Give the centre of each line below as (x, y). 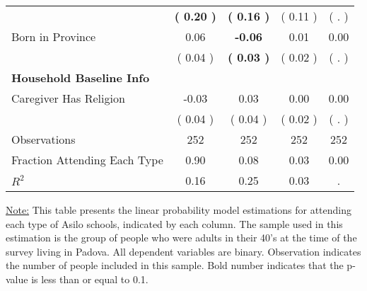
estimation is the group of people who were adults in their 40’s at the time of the (181, 238)
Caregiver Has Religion (68, 98)
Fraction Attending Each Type (87, 160)
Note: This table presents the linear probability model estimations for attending (179, 210)
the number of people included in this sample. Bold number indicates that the (175, 265)
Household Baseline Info (81, 78)
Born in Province (54, 36)
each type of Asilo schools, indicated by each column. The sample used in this (174, 223)
